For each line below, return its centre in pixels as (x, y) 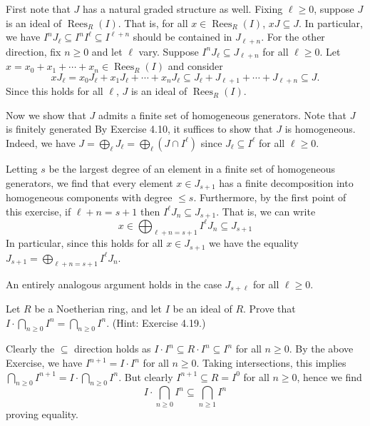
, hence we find (329, 376)
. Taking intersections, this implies (271, 362)
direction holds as (113, 349)
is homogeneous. (320, 129)
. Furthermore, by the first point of (270, 197)
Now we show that (46, 115)
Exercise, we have (44, 362)
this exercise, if (38, 211)
